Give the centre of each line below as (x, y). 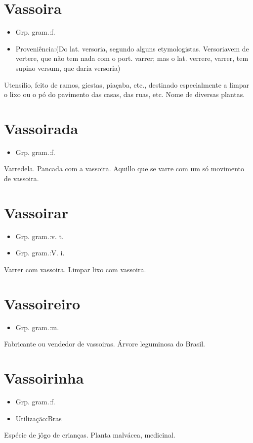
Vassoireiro (42, 303)
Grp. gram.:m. (37, 327)
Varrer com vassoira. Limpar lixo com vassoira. (75, 269)
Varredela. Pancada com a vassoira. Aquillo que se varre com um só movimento (124, 169)
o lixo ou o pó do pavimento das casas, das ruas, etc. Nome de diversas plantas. (125, 94)
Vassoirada (41, 128)
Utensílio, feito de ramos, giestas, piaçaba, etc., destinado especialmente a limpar (126, 84)
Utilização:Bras (39, 418)
